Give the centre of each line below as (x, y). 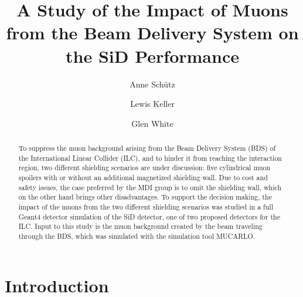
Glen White (152, 123)
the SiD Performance (152, 55)
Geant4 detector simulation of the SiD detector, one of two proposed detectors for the (149, 216)
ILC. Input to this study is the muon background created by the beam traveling (140, 226)
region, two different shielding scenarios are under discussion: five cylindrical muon (144, 168)
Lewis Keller (152, 104)
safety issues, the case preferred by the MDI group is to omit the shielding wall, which (150, 187)
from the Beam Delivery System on (152, 33)
